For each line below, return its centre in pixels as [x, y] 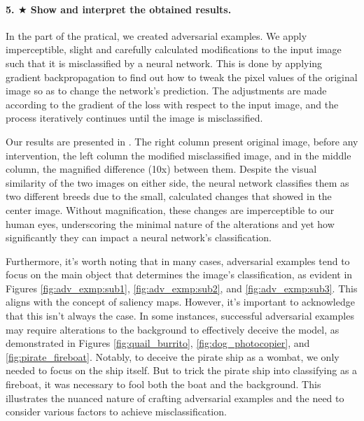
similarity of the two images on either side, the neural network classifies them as [177, 182]
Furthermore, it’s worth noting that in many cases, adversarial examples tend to [178, 261]
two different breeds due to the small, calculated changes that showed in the [169, 196]
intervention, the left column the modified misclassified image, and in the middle [178, 155]
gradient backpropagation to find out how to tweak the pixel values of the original [182, 77]
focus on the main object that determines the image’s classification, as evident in [179, 274]
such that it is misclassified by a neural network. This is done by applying [164, 63]
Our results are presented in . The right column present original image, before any [182, 141]
